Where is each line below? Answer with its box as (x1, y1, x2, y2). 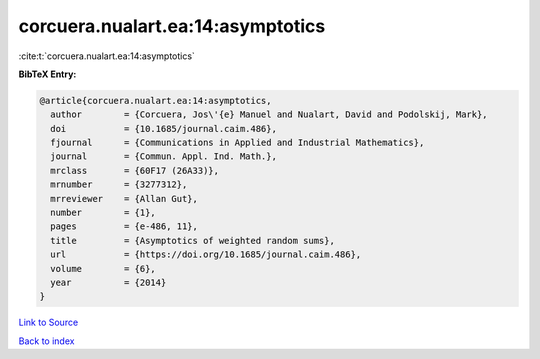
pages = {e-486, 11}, (50, 221, 199, 232)
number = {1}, (50, 207, 157, 219)
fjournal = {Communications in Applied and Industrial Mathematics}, (50, 137, 425, 149)
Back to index (18, 335, 75, 347)
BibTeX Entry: (18, 68, 77, 80)
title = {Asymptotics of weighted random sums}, (50, 235, 335, 246)
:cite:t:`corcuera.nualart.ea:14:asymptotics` (18, 50, 195, 62)
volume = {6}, (50, 263, 157, 274)
